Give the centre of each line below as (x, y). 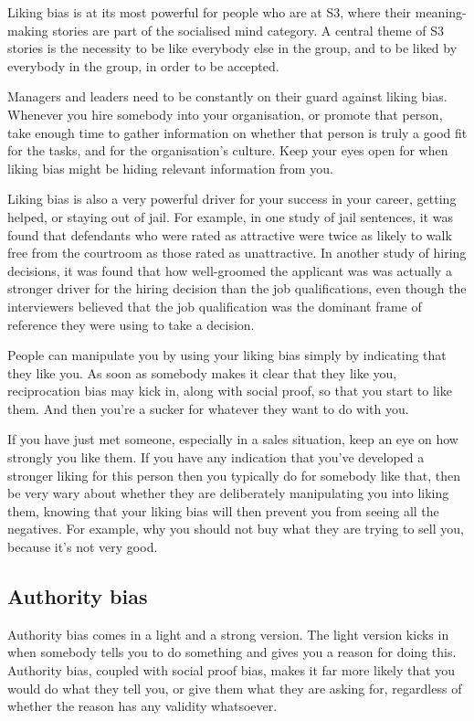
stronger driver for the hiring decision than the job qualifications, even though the (237, 288)
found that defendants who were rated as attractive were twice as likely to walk (230, 234)
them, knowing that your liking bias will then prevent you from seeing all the (223, 510)
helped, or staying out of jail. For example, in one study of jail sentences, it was (230, 216)
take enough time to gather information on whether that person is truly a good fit (237, 132)
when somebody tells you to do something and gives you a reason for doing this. (232, 652)
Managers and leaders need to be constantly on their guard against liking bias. (227, 96)
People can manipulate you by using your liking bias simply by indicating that (227, 355)
